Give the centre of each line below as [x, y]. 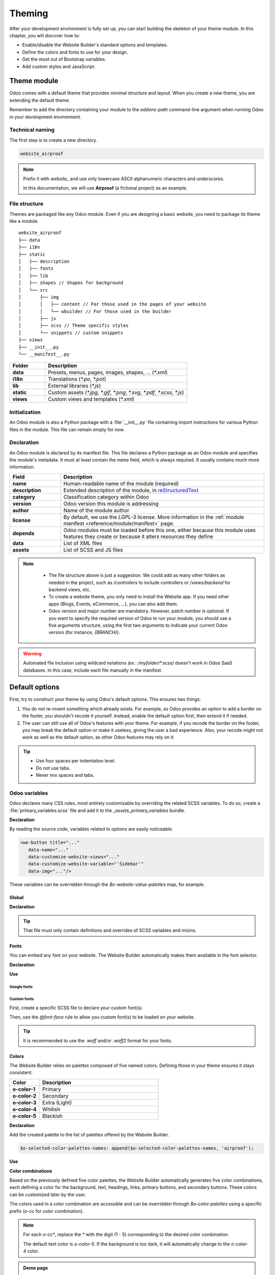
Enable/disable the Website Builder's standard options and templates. [95, 45]
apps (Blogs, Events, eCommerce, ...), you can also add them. [113, 604]
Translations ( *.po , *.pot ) [77, 379]
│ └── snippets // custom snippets [71, 333]
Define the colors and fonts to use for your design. [75, 52]
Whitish [51, 1109]
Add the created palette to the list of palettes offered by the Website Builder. [89, 1135]
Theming [29, 13]
